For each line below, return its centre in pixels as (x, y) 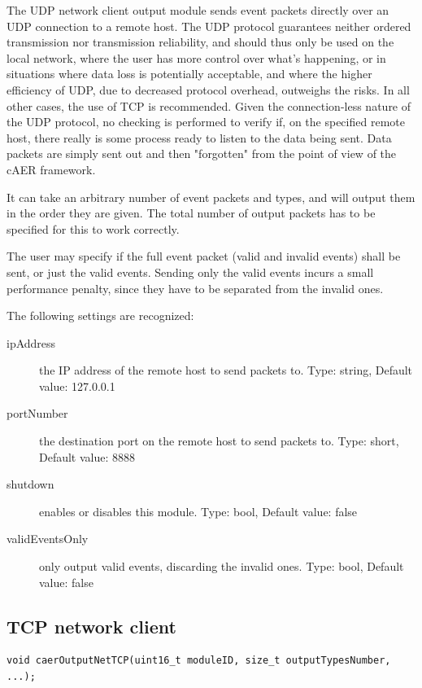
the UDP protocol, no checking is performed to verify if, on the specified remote (206, 122)
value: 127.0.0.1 (77, 386)
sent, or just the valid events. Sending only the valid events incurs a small (190, 272)
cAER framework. (51, 169)
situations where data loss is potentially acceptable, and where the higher (189, 74)
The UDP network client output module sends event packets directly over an (198, 10)
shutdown (30, 484)
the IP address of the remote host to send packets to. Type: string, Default (226, 370)
